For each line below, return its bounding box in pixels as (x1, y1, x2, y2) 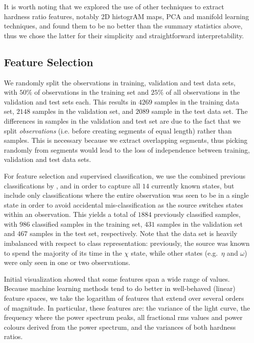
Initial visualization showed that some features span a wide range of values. (4, 273, 230, 284)
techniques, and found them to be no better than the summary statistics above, (4, 21, 243, 31)
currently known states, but (151, 180, 234, 190)
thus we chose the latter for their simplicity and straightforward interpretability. (4, 30, 244, 40)
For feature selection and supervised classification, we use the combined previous (4, 170, 246, 181)
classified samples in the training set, (32, 218, 142, 229)
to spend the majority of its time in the (4, 247, 122, 258)
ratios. (4, 331, 23, 342)
